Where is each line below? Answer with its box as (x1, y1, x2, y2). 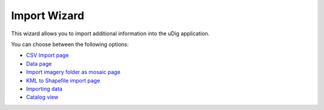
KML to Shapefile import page (26, 77, 100, 84)
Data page (26, 60, 52, 67)
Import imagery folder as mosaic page (26, 69, 121, 76)
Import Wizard (11, 9, 85, 22)
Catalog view (26, 93, 59, 101)
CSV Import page (26, 51, 69, 59)
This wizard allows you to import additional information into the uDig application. (11, 30, 210, 37)
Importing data (26, 85, 63, 92)
